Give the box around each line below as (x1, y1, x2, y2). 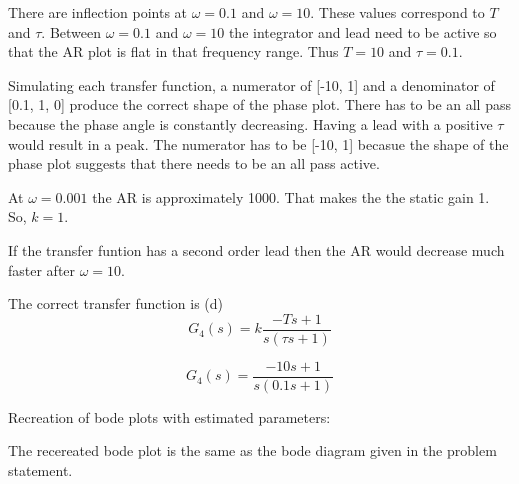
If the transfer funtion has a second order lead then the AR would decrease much (8, 239, 505, 260)
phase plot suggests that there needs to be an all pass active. (8, 153, 380, 174)
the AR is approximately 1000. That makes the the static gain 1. (92, 186, 490, 207)
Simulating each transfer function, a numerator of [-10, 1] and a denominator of (8, 74, 495, 95)
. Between (41, 21, 102, 42)
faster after (8, 259, 76, 280)
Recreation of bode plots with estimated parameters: (8, 406, 331, 427)
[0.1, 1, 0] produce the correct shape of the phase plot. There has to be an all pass (8, 94, 511, 115)
